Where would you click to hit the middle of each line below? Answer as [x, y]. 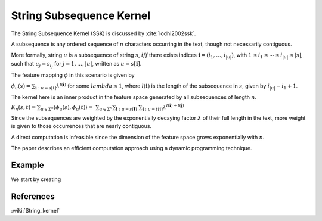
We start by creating [36, 179]
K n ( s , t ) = [24, 108]
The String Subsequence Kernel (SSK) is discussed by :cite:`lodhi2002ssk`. [103, 33]
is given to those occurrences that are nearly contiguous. [81, 126]
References [33, 196]
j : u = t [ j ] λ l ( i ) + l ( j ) [163, 107]
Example [27, 165]
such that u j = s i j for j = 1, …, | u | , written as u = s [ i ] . [76, 64]
